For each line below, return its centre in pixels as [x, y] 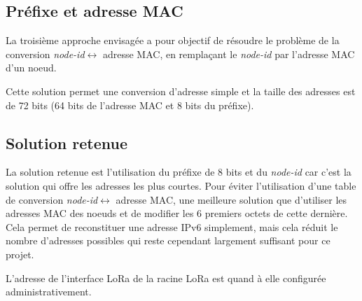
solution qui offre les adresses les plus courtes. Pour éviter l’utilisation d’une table [181, 185]
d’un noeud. [31, 68]
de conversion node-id [52, 199]
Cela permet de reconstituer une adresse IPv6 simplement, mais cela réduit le [172, 226]
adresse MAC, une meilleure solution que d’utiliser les [231, 199]
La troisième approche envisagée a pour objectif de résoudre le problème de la [173, 40]
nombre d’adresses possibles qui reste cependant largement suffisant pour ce [168, 240]
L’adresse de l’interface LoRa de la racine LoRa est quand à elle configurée [166, 278]
